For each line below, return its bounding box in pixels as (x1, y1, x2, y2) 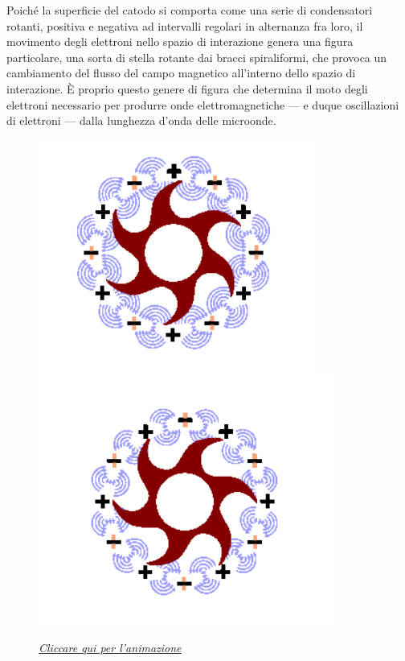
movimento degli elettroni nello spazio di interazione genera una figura (6, 33, 354, 50)
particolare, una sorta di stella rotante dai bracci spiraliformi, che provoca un (6, 48, 387, 65)
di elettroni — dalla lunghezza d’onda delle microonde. (6, 112, 276, 129)
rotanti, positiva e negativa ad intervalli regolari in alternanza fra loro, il (6, 17, 363, 34)
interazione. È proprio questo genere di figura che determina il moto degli (6, 80, 368, 97)
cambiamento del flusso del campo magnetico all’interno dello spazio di (6, 64, 356, 81)
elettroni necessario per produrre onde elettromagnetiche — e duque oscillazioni (6, 96, 399, 113)
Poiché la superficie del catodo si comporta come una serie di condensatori (6, 2, 373, 18)
